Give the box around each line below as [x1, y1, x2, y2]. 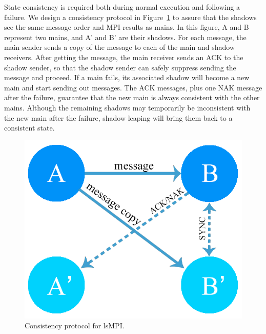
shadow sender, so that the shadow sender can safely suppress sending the [4, 62, 236, 72]
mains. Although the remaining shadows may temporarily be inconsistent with [4, 102, 251, 113]
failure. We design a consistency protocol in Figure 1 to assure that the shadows [4, 11, 257, 22]
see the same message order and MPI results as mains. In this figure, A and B [4, 22, 249, 32]
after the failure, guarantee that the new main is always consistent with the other [4, 92, 260, 103]
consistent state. [4, 122, 55, 133]
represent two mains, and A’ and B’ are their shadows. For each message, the [4, 31, 247, 42]
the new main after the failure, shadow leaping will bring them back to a [4, 112, 233, 123]
